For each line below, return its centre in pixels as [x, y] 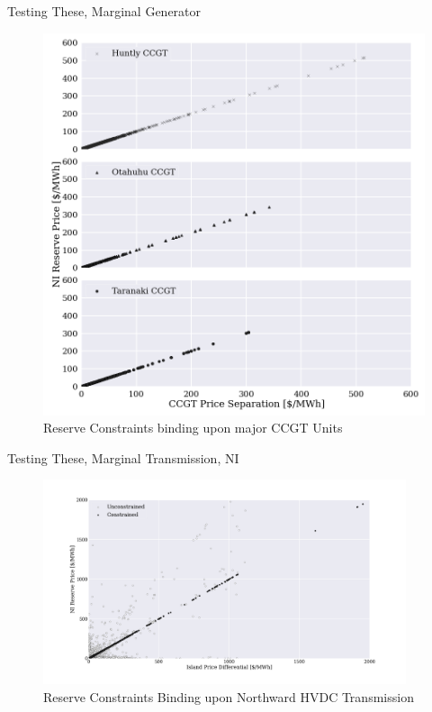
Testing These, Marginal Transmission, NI [123, 457]
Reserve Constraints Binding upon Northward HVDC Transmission [229, 696]
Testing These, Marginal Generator [104, 11]
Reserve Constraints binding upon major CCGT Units [193, 428]
